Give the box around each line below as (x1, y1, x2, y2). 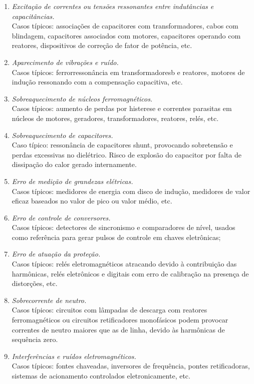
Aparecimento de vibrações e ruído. (12, 56, 119, 67)
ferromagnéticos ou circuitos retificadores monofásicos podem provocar (12, 314, 228, 325)
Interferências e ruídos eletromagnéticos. (12, 350, 136, 361)
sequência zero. (12, 334, 58, 344)
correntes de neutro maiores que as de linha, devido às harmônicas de (12, 324, 225, 334)
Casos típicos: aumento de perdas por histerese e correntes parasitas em (12, 103, 232, 113)
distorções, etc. (12, 278, 58, 288)
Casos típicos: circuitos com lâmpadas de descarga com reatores (12, 304, 207, 315)
